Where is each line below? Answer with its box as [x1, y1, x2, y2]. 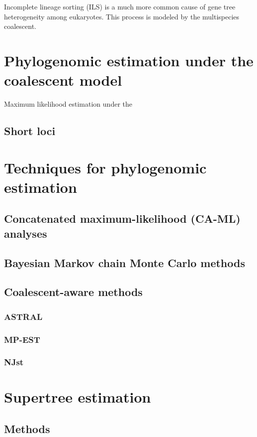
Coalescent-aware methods [4, 284, 143, 299]
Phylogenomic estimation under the [4, 50, 254, 70]
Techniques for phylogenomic [4, 157, 207, 177]
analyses [4, 225, 47, 241]
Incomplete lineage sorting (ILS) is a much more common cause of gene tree [4, 1, 236, 11]
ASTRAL [4, 310, 43, 322]
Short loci [4, 123, 56, 139]
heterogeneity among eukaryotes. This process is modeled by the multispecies [4, 11, 240, 21]
